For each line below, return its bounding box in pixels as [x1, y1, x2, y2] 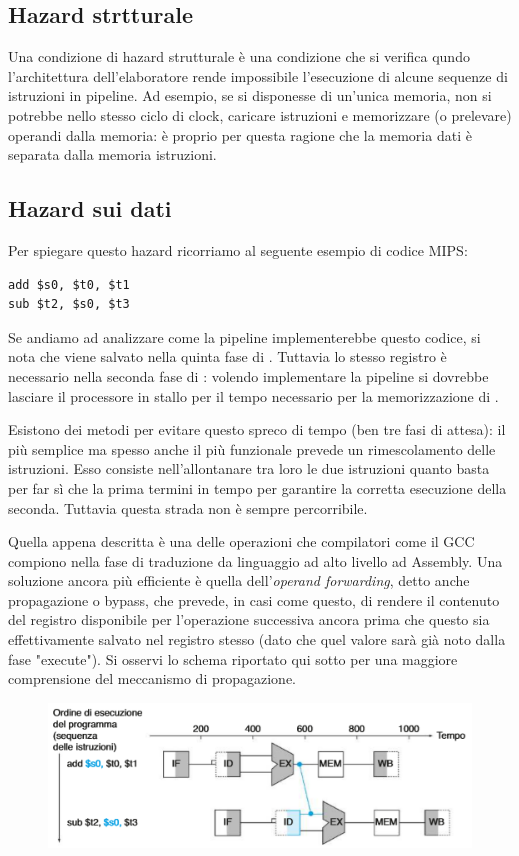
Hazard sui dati [8, 193, 172, 224]
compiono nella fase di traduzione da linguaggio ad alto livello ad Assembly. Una [8, 550, 503, 571]
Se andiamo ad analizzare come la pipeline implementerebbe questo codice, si [8, 326, 481, 347]
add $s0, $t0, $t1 [8, 277, 130, 292]
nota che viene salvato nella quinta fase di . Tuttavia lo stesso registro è [8, 346, 447, 367]
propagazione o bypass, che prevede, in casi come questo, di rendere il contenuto [8, 589, 500, 610]
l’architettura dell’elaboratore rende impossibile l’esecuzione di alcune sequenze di [8, 65, 508, 86]
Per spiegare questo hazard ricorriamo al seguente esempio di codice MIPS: [8, 239, 468, 260]
